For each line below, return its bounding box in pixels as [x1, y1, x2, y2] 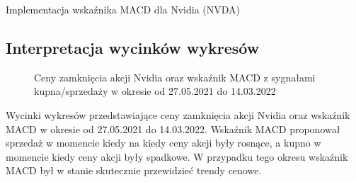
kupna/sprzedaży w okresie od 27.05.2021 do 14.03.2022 [34, 84, 276, 98]
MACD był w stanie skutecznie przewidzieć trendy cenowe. [6, 163, 262, 178]
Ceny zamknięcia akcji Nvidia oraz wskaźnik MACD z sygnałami [34, 69, 316, 84]
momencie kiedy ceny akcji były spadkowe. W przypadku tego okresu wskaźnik [6, 149, 348, 164]
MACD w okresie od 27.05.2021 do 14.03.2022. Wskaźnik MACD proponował [6, 121, 340, 136]
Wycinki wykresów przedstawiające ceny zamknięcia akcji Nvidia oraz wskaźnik [6, 107, 350, 122]
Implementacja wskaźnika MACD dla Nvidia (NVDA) [6, 2, 241, 16]
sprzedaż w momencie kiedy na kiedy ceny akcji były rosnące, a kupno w [6, 135, 321, 150]
